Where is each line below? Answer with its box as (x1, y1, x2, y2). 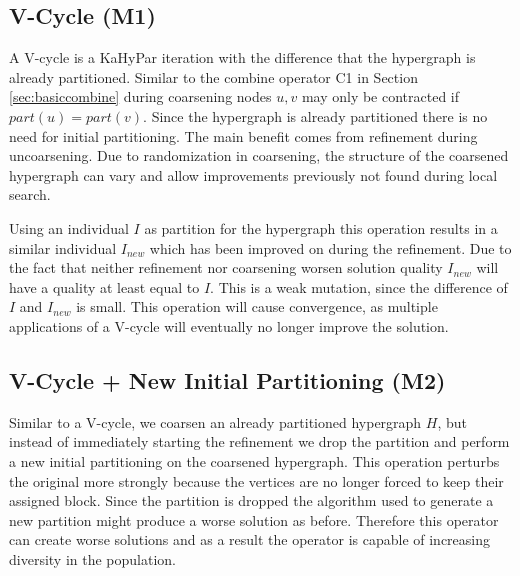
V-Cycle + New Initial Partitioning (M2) (9, 364, 446, 395)
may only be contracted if (301, 86, 460, 107)
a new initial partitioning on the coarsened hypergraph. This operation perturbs (9, 450, 500, 471)
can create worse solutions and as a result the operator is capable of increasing (9, 529, 491, 550)
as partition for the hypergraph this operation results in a (144, 217, 498, 238)
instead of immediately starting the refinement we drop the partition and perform (9, 431, 510, 452)
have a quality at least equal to (9, 276, 200, 297)
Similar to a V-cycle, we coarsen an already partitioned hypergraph (9, 411, 422, 432)
